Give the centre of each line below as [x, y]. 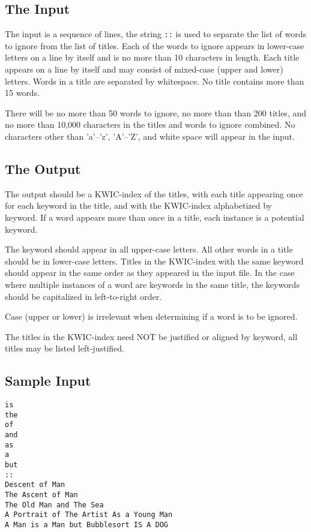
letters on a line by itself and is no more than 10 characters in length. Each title [152, 57]
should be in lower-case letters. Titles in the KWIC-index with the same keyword [154, 261]
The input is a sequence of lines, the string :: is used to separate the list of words [155, 34]
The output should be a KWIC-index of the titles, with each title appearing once [154, 193]
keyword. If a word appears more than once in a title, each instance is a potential [155, 217]
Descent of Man [35, 485]
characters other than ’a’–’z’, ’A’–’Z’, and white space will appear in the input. [150, 136]
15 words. [23, 93]
